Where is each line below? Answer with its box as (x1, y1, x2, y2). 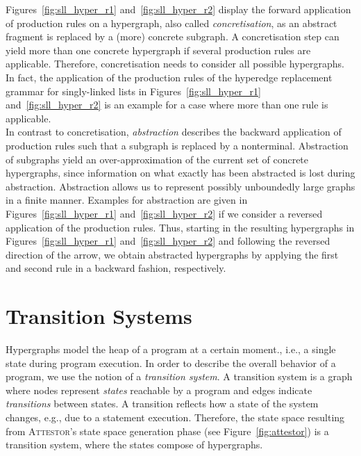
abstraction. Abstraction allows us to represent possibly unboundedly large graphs (6, 179, 355, 193)
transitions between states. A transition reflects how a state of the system (6, 396, 319, 411)
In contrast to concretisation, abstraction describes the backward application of (6, 124, 342, 139)
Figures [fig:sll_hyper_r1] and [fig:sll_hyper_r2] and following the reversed (6, 234, 330, 248)
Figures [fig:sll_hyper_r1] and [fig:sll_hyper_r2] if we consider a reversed (6, 206, 323, 220)
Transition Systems (6, 302, 192, 330)
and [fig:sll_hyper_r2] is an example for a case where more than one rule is (6, 97, 328, 112)
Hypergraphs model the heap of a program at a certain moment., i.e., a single (6, 342, 336, 356)
